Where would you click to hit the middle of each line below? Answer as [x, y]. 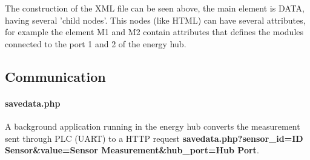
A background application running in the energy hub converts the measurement [153, 126]
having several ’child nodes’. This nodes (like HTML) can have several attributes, [155, 20]
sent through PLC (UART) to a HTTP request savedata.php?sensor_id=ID [154, 138]
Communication [55, 76]
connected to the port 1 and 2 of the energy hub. [96, 43]
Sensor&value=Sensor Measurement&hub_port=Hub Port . [132, 150]
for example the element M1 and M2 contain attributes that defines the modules [154, 32]
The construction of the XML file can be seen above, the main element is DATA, [155, 8]
